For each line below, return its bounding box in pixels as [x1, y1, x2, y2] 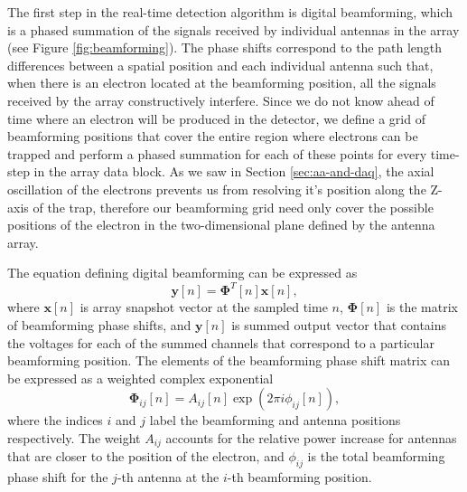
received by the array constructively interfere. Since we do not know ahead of [7, 90, 434, 109]
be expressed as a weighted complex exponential [7, 368, 274, 387]
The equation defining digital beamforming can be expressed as [7, 263, 358, 282]
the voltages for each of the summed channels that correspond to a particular [7, 333, 434, 352]
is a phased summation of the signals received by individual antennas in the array [7, 20, 460, 39]
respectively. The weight [7, 428, 141, 447]
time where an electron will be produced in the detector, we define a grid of [7, 109, 425, 128]
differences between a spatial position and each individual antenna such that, [7, 55, 434, 74]
